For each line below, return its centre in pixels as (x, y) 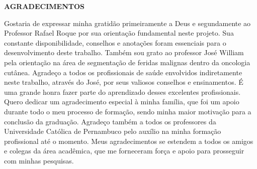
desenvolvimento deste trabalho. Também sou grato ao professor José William (124, 52)
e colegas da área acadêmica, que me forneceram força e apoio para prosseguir (124, 151)
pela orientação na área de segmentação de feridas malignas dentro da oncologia (127, 62)
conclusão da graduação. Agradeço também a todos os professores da (110, 121)
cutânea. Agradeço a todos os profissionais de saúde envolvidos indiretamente (123, 72)
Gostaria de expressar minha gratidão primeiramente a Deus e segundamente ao (127, 23)
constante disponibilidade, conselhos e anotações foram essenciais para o (115, 42)
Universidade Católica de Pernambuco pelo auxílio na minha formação (113, 131)
